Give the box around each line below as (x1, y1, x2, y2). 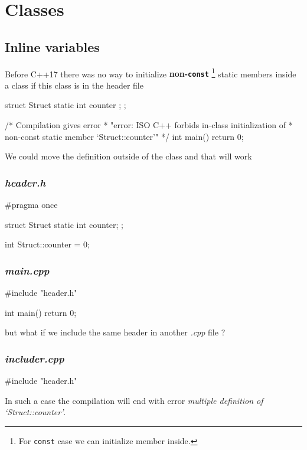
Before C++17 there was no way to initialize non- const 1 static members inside (5, 66, 296, 80)
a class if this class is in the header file (5, 79, 143, 91)
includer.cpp (5, 351, 64, 366)
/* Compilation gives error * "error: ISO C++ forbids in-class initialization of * (5, 119, 293, 131)
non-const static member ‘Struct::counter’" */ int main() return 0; (5, 130, 244, 142)
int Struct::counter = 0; (5, 238, 90, 250)
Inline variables (5, 37, 100, 56)
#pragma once (5, 198, 58, 211)
